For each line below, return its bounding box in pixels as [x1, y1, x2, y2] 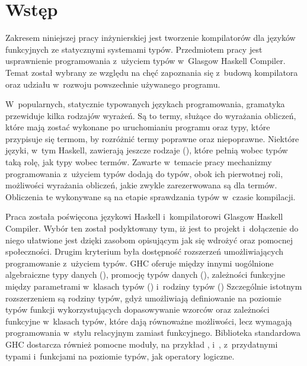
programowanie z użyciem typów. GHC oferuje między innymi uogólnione [5, 256, 274, 269]
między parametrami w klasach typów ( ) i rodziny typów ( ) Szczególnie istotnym [5, 280, 302, 292]
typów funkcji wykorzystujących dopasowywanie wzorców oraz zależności [5, 303, 270, 316]
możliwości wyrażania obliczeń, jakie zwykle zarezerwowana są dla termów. [5, 179, 277, 191]
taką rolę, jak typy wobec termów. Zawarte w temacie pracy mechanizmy [5, 156, 272, 168]
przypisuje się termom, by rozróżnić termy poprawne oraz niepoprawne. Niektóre [5, 132, 299, 145]
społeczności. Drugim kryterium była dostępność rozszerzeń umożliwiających [5, 245, 284, 258]
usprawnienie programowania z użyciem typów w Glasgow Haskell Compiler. [5, 54, 286, 67]
